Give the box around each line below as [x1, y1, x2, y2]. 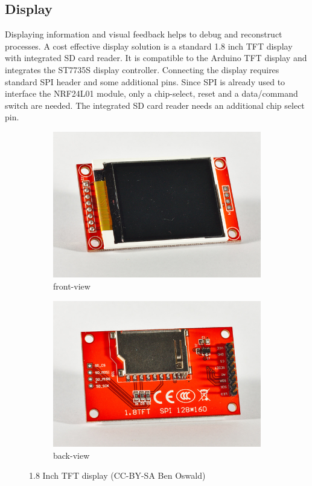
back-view [53, 449, 90, 461]
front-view [53, 279, 91, 292]
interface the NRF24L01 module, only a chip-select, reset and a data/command [5, 87, 298, 100]
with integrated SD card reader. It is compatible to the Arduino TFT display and [5, 51, 307, 64]
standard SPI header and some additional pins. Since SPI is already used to [5, 75, 285, 88]
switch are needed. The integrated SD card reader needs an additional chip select [5, 99, 305, 111]
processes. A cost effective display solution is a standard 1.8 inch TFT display [5, 39, 293, 52]
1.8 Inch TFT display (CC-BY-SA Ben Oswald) [29, 469, 206, 482]
